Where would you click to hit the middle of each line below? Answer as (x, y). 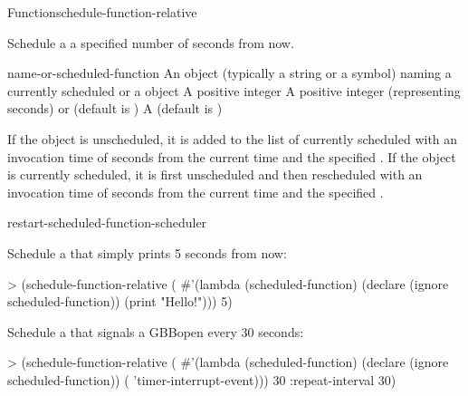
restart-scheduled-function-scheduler (107, 222)
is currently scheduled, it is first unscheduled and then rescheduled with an (215, 174)
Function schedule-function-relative (102, 12)
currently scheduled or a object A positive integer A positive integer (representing (234, 90)
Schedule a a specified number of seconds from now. (151, 42)
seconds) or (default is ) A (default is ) (115, 108)
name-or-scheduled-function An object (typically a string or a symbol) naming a (229, 73)
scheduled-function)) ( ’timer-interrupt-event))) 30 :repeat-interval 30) (202, 379)
